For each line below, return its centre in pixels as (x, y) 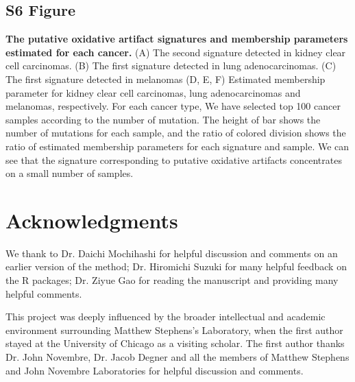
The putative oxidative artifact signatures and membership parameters (177, 39)
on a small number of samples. (70, 173)
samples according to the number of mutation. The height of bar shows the (163, 119)
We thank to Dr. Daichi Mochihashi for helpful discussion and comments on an (172, 253)
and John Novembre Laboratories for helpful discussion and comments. (155, 370)
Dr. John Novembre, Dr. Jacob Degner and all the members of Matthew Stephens (177, 357)
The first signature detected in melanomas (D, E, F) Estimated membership (166, 79)
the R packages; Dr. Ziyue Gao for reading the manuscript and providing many (172, 280)
